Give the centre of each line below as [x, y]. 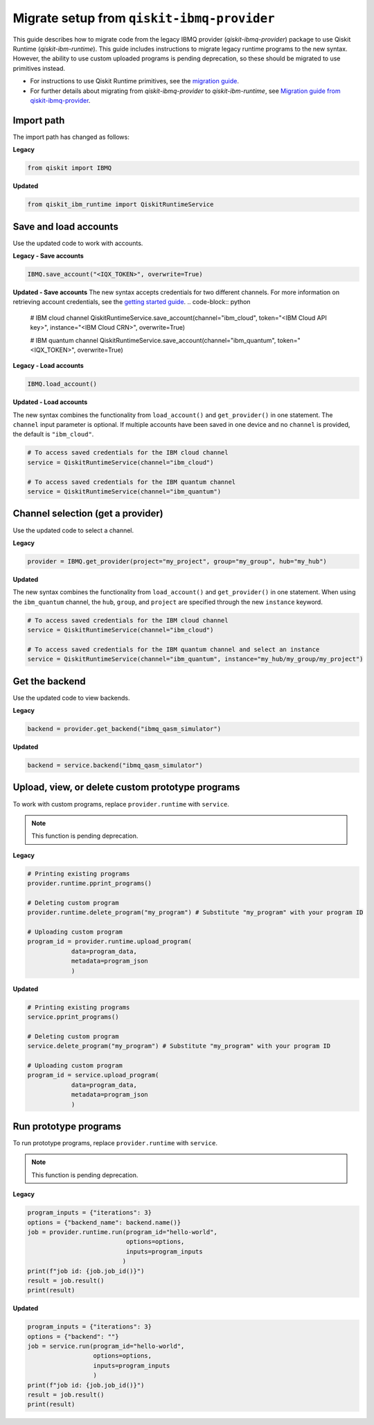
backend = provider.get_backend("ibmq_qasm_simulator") [124, 729]
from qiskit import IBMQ [70, 168]
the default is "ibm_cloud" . [53, 435]
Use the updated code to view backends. [72, 698]
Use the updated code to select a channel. [73, 530]
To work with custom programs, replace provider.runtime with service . [121, 804]
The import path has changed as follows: [71, 137]
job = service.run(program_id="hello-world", [106, 1346]
